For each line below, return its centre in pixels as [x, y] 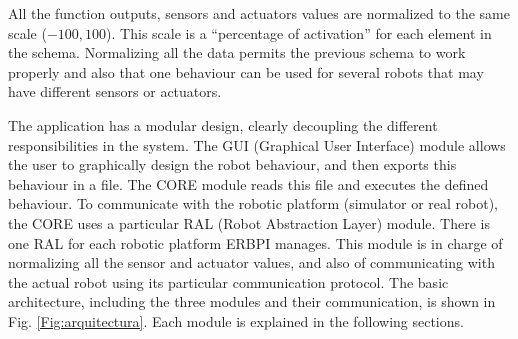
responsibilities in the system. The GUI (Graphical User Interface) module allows [257, 144]
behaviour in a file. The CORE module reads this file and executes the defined [248, 183]
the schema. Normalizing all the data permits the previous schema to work [237, 52]
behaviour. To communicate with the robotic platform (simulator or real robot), [253, 203]
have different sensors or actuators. [115, 91]
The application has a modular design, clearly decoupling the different [223, 124]
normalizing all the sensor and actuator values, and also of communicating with [251, 262]
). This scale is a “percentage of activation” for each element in [299, 32]
